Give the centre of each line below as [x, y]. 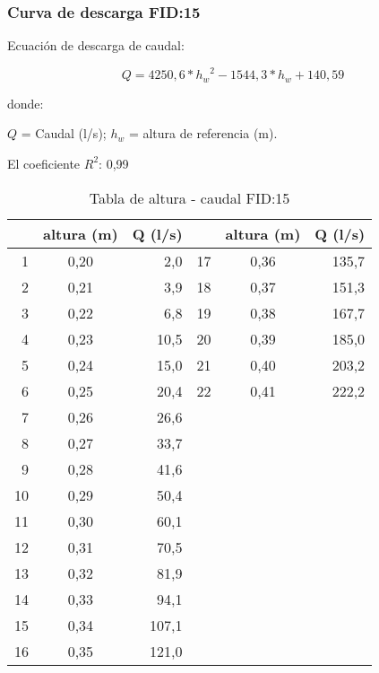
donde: [26, 103]
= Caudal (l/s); [64, 133]
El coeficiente [44, 163]
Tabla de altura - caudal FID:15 [189, 197]
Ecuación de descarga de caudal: [96, 45]
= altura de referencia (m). [203, 133]
